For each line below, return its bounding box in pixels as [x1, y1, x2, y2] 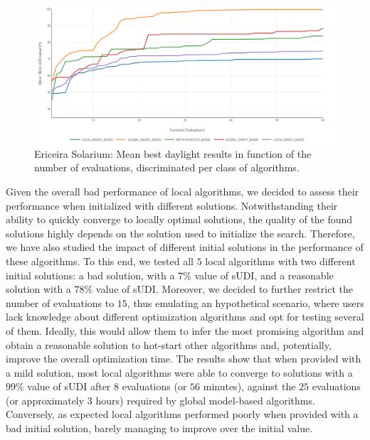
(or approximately [6, 392, 85, 407]
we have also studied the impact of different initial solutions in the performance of [6, 240, 364, 254]
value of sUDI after [27, 379, 111, 394]
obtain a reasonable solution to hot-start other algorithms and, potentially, [6, 337, 332, 352]
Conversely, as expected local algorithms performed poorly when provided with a [6, 407, 359, 422]
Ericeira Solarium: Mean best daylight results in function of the [34, 146, 312, 161]
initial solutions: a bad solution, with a [6, 267, 175, 282]
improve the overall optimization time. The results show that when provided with [6, 351, 361, 366]
